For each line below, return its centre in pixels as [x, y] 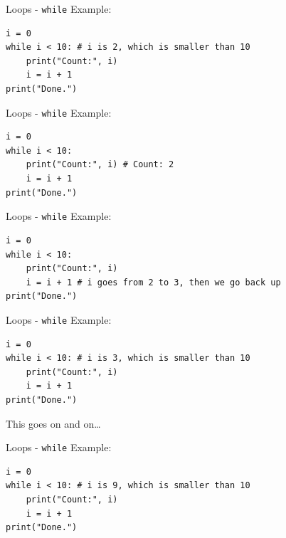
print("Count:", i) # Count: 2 [100, 165]
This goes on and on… [53, 423]
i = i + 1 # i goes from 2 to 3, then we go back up [153, 282]
